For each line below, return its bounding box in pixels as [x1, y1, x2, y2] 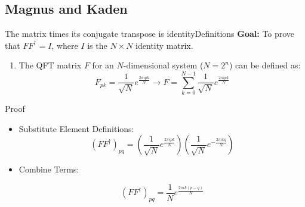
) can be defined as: [229, 59, 301, 71]
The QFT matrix [19, 59, 82, 71]
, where [51, 39, 78, 51]
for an [92, 59, 114, 71]
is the [87, 39, 107, 51]
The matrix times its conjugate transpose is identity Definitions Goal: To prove [5, 27, 295, 40]
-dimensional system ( [123, 59, 204, 71]
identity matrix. [135, 39, 193, 51]
